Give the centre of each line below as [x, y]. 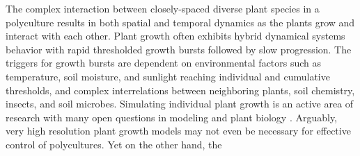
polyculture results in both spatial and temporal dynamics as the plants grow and [180, 22]
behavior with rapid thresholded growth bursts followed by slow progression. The [179, 49]
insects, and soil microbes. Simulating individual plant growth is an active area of [180, 104]
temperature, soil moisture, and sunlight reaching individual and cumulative [168, 76]
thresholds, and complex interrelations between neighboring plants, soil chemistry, [180, 90]
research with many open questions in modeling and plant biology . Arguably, [172, 117]
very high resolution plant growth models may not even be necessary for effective [178, 131]
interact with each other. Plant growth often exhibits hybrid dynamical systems [175, 36]
